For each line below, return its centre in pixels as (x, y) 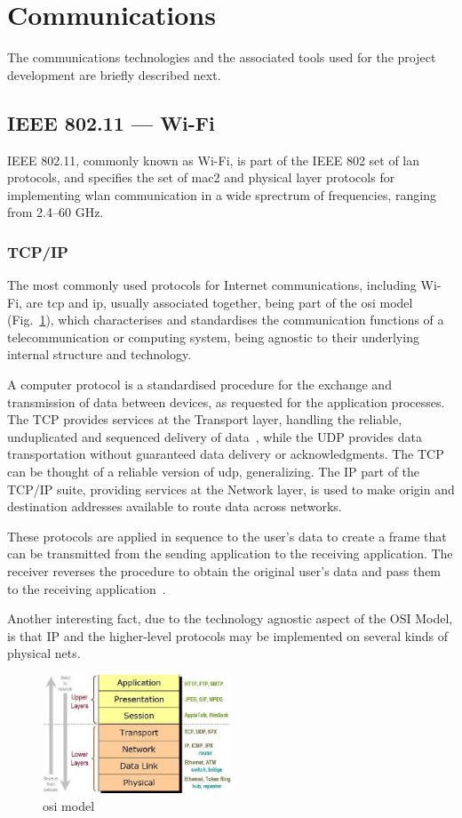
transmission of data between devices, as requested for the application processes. (226, 401)
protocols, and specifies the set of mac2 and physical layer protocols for (201, 177)
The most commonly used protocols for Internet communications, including (212, 285)
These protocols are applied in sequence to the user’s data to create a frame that (227, 536)
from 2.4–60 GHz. (56, 212)
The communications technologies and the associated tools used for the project (222, 57)
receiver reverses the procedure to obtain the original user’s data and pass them (224, 571)
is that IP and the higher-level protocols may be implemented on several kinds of (228, 635)
